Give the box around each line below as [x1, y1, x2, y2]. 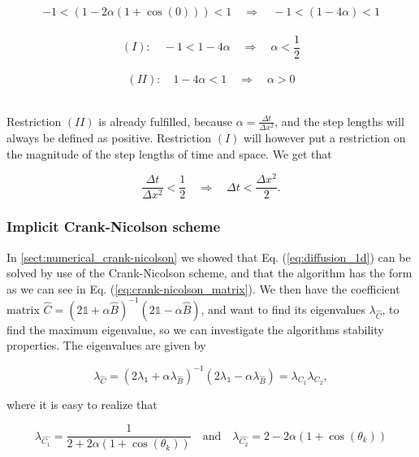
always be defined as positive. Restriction [6, 128, 212, 146]
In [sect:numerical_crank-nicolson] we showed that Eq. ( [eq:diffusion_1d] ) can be [6, 248, 411, 265]
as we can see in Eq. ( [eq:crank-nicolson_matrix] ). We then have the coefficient [6, 280, 400, 297]
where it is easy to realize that [6, 395, 158, 412]
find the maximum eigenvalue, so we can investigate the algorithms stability [6, 320, 384, 337]
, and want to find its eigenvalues [201, 300, 365, 317]
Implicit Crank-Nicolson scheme [6, 216, 221, 237]
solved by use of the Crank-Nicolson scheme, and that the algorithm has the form [6, 264, 413, 281]
